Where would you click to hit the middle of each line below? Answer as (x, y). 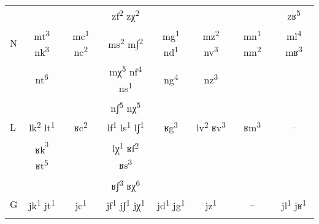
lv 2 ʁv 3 (211, 126)
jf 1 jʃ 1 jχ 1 (126, 204)
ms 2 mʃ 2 (126, 43)
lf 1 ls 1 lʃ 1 (126, 126)
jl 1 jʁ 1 (294, 204)
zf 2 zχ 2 (126, 15)
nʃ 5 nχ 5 (126, 106)
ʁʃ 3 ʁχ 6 (126, 184)
